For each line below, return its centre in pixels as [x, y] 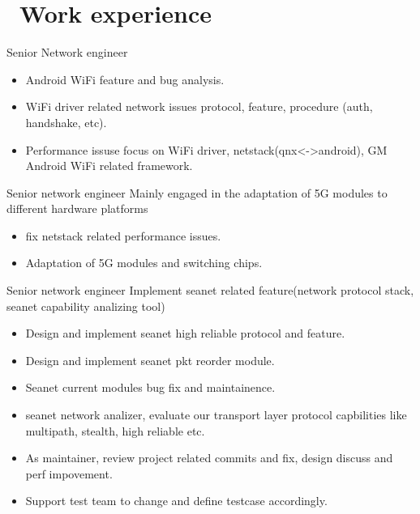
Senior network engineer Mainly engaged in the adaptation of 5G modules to [197, 192]
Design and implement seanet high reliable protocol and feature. [185, 333]
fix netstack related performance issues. [123, 235]
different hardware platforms [77, 208]
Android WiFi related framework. [109, 166]
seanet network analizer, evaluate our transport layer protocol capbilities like [216, 415]
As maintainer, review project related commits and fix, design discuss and [209, 458]
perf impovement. [69, 473]
